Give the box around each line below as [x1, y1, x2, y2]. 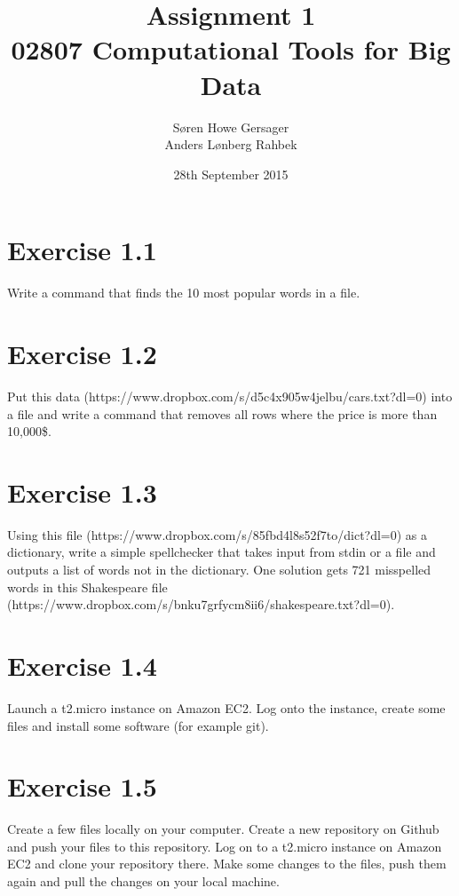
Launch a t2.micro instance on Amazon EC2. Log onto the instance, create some [7, 698, 446, 717]
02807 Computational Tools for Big [11, 31, 451, 67]
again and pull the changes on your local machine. [7, 872, 280, 891]
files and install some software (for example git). [7, 716, 269, 734]
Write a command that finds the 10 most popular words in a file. [7, 283, 360, 302]
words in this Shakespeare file [7, 577, 168, 596]
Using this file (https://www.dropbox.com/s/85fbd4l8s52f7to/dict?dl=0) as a [7, 525, 428, 543]
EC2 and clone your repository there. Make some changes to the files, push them [7, 854, 447, 873]
